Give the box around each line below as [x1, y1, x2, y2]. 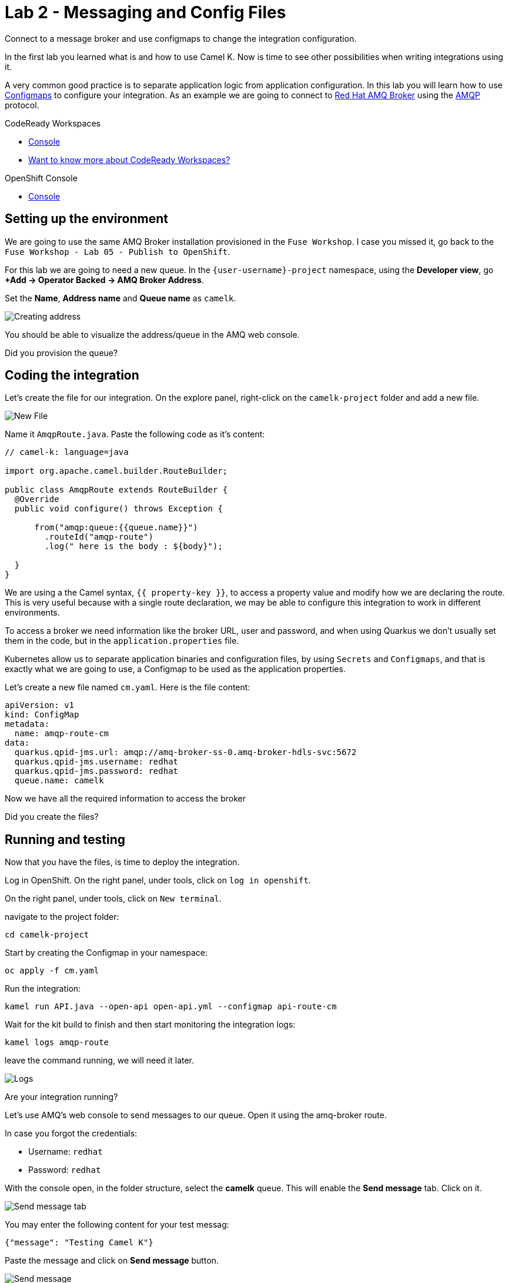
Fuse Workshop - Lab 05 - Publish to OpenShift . [5, 246, 230, 257]
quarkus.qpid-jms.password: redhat [14, 766, 179, 776]
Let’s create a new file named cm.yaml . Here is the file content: [5, 682, 250, 693]
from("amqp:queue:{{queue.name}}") [34, 523, 198, 533]
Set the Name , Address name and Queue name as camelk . [5, 293, 236, 303]
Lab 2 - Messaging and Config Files [5, 2, 286, 22]
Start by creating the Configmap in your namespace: [5, 948, 207, 958]
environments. [5, 607, 60, 618]
